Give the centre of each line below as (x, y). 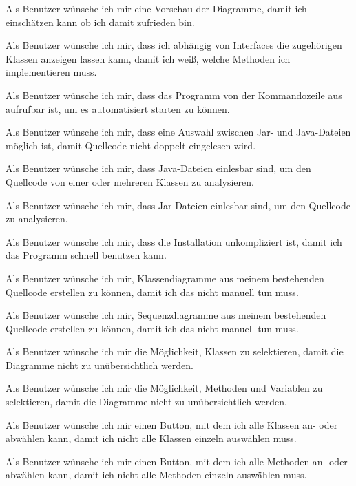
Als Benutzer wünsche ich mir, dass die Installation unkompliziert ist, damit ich (174, 241)
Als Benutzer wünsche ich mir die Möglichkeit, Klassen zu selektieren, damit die (175, 351)
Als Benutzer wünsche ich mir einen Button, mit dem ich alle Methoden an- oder (177, 461)
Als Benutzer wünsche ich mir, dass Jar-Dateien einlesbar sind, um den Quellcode (178, 205)
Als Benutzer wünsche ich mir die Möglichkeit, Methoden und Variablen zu (164, 388)
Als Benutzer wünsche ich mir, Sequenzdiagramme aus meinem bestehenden (166, 315)
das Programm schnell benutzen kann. (86, 255)
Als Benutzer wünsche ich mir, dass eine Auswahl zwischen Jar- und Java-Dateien (178, 132)
